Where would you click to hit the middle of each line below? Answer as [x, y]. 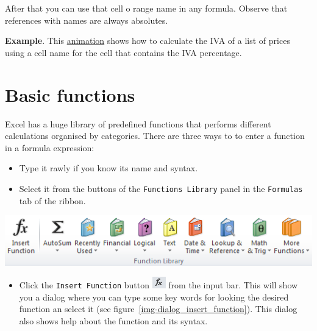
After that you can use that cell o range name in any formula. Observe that [146, 8]
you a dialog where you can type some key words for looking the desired [154, 297]
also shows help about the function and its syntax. [113, 321]
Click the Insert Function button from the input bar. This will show [158, 285]
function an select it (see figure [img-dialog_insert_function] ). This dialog [158, 309]
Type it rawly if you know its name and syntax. [109, 168]
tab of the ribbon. [52, 200]
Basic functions [70, 94]
